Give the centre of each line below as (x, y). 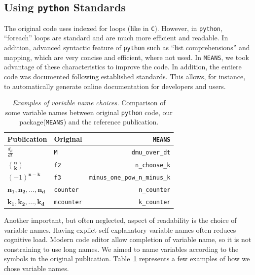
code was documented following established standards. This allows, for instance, (125, 76)
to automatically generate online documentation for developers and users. (115, 86)
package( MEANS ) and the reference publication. (89, 122)
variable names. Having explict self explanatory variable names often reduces (120, 229)
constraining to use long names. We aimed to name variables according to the (121, 249)
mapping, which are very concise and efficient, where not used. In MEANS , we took (127, 57)
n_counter (155, 190)
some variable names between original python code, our (89, 112)
